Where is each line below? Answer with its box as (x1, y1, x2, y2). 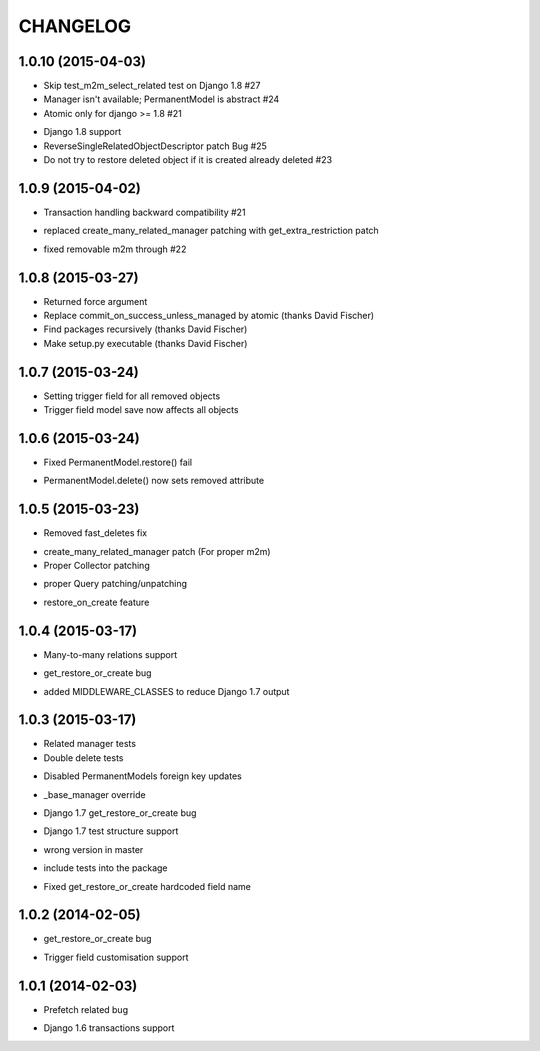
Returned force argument (43, 295, 148, 307)
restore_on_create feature (43, 596, 150, 608)
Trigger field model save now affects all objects (43, 404, 239, 416)
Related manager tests (43, 738, 137, 750)
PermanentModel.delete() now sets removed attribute (43, 475, 265, 487)
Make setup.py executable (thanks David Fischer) (43, 337, 248, 349)
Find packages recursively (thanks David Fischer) (43, 323, 248, 335)
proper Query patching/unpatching (43, 578, 188, 590)
